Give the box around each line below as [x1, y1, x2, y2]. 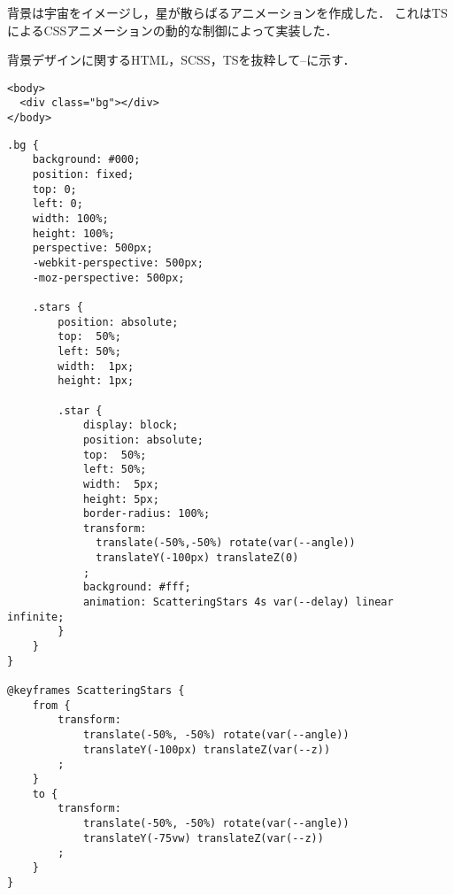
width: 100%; [32, 212, 109, 226]
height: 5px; [82, 492, 159, 505]
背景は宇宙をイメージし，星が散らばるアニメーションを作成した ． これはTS [7, 4, 448, 21]
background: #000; [32, 153, 141, 166]
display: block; [82, 419, 179, 432]
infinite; [7, 610, 65, 623]
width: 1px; [58, 359, 135, 373]
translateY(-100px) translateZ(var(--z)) [82, 743, 331, 756]
